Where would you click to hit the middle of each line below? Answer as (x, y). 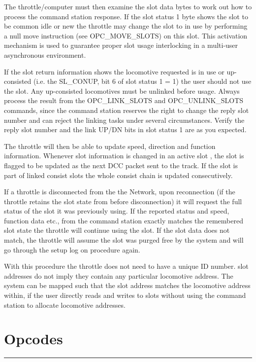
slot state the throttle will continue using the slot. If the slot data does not (117, 230)
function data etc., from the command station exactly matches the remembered (124, 220)
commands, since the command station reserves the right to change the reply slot (127, 110)
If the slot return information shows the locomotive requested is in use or (114, 71)
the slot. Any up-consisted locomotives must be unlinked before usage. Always (122, 90)
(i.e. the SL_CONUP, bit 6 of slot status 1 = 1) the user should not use (143, 81)
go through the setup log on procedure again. (72, 249)
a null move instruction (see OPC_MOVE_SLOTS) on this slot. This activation (126, 35)
